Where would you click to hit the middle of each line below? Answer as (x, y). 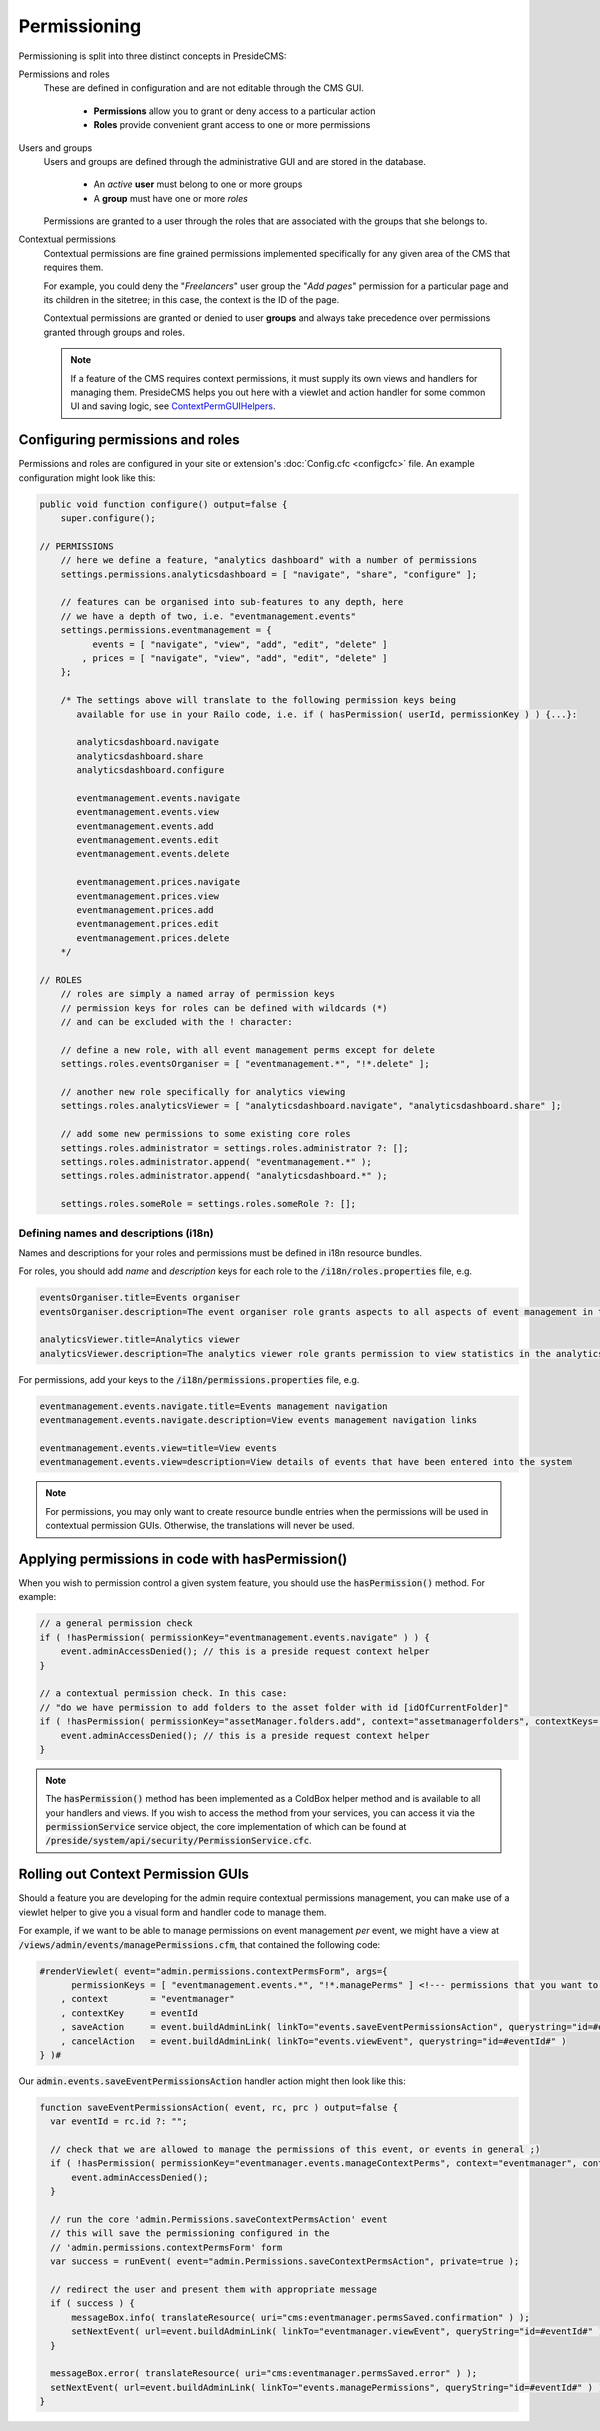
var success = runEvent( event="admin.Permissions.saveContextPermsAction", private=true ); (285, 2261)
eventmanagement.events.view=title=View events (158, 1448)
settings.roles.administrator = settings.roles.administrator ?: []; (234, 1148)
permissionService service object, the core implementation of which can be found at (226, 1827)
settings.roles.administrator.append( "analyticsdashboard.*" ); (224, 1176)
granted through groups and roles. (114, 332)
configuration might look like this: (87, 477)
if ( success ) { (92, 2303)
